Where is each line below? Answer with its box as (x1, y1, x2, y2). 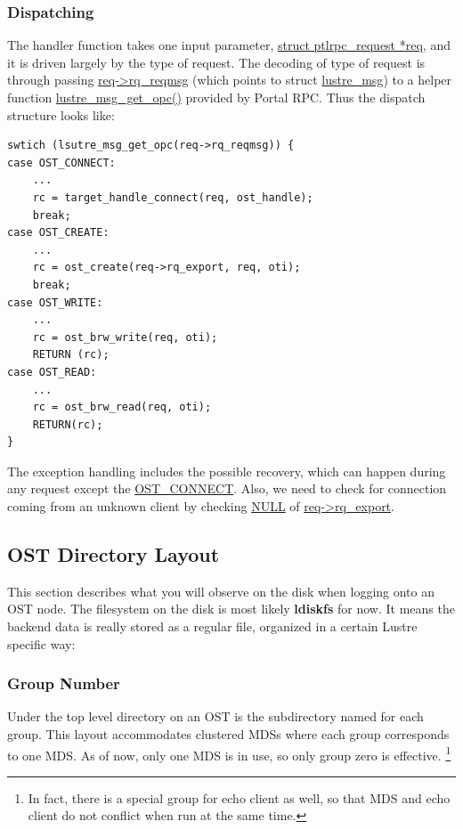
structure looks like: (7, 105, 115, 124)
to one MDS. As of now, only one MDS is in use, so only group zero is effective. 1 (7, 743, 451, 764)
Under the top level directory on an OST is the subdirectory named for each (7, 707, 424, 726)
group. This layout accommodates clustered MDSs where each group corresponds (7, 725, 450, 744)
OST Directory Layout (7, 540, 220, 568)
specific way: (7, 634, 76, 653)
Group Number (7, 672, 120, 695)
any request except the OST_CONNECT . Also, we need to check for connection (7, 479, 447, 498)
